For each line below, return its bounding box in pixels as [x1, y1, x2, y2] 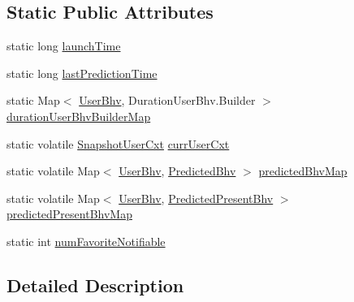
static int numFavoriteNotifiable [6, 232, 166, 249]
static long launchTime [6, 37, 121, 54]
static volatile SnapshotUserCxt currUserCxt [6, 135, 230, 152]
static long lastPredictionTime [6, 64, 158, 81]
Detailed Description [6, 272, 184, 297]
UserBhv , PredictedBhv [119, 162, 236, 179]
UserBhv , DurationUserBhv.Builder [79, 92, 256, 109]
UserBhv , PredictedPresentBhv [119, 189, 274, 206]
